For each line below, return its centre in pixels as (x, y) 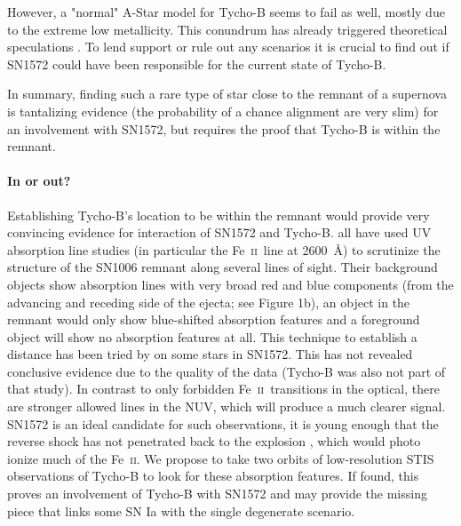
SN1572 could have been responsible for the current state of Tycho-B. (197, 64)
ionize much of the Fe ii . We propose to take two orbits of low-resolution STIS (221, 458)
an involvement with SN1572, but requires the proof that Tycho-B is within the (224, 128)
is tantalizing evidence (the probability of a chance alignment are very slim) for (223, 111)
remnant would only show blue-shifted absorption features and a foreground (214, 319)
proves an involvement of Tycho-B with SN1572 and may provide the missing (217, 494)
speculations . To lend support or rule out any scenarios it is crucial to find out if (228, 47)
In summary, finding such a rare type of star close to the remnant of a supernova (227, 94)
